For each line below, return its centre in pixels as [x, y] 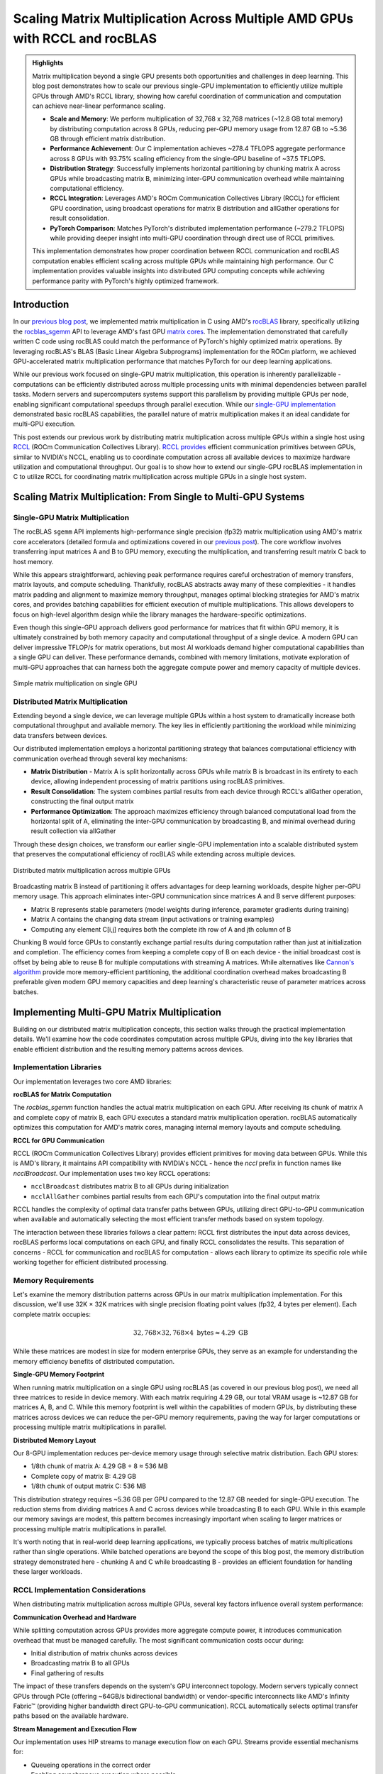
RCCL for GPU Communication [59, 1140]
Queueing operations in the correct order [91, 1765]
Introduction [41, 305]
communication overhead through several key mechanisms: [100, 759]
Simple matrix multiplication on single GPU [75, 683]
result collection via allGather [73, 831]
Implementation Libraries [57, 1067]
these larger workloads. [48, 1572]
